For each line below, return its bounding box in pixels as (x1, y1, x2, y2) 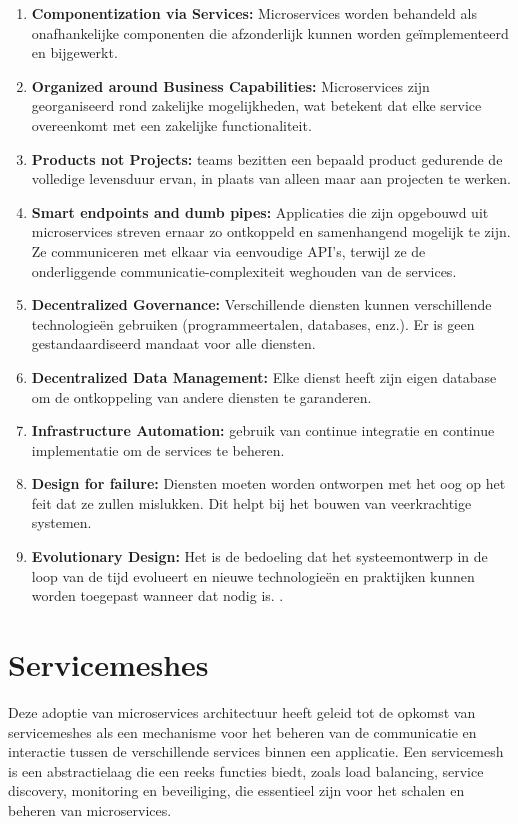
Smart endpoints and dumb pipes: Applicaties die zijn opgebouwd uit (31, 201, 489, 222)
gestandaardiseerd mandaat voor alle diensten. (31, 333, 316, 354)
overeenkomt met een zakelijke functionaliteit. (31, 114, 312, 135)
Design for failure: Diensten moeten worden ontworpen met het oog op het (31, 473, 506, 494)
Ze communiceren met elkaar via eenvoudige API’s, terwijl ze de (31, 240, 426, 261)
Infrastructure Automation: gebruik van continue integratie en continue (31, 420, 495, 441)
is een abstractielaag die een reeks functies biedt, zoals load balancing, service (8, 760, 484, 781)
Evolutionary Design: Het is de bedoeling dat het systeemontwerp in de (31, 546, 488, 567)
